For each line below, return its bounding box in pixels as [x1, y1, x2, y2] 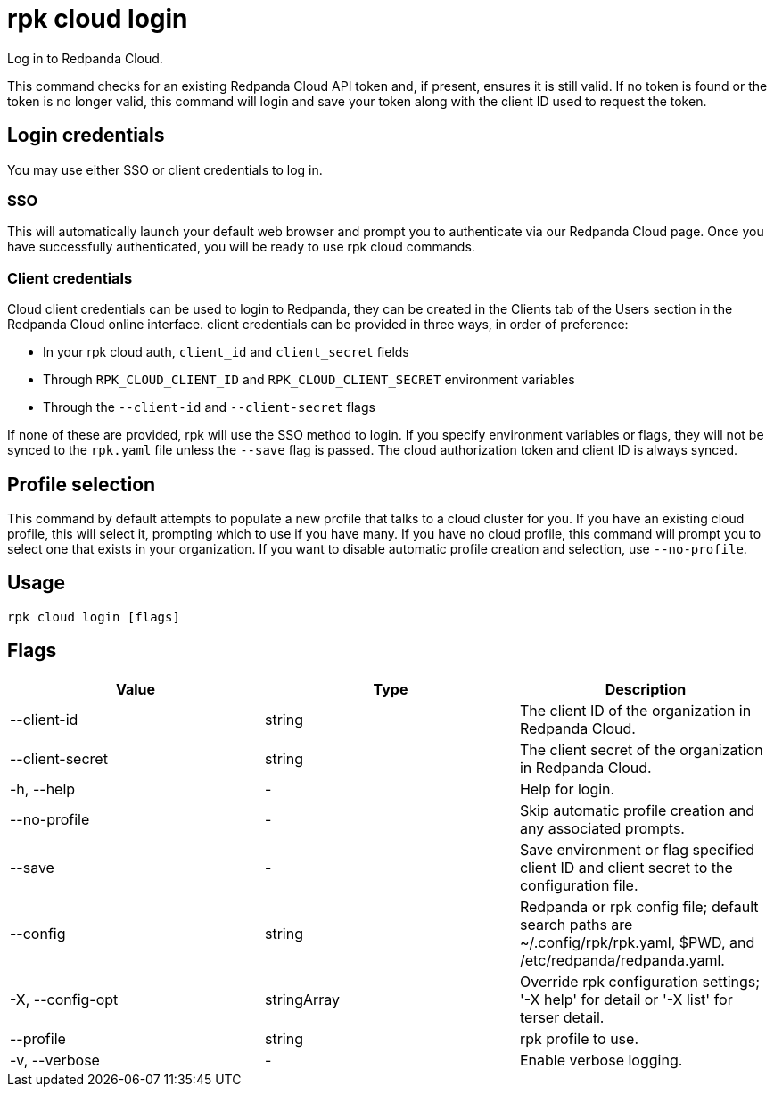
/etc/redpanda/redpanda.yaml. [519, 950, 725, 969]
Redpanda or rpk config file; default [519, 897, 759, 916]
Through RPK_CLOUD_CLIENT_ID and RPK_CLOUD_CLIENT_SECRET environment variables [43, 372, 575, 388]
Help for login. [519, 779, 615, 798]
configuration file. [519, 876, 638, 894]
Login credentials [7, 124, 165, 147]
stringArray [264, 990, 341, 1008]
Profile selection [7, 473, 156, 496]
